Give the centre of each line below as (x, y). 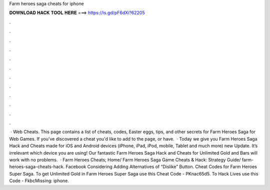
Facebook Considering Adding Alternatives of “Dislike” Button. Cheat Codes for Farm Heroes (161, 167)
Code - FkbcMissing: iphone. (39, 181)
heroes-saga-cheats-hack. (37, 167)
